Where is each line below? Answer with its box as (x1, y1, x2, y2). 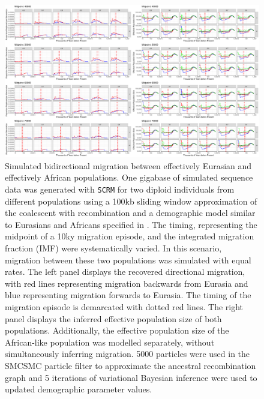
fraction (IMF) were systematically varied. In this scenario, (5, 242, 222, 254)
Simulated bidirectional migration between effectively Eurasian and (5, 159, 252, 172)
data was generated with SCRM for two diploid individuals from (5, 183, 235, 196)
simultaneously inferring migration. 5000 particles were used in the (5, 347, 250, 360)
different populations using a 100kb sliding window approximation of (5, 194, 257, 207)
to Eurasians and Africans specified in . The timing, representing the (5, 218, 257, 230)
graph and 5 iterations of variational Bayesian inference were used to (5, 371, 257, 383)
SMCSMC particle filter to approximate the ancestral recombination (5, 359, 256, 371)
